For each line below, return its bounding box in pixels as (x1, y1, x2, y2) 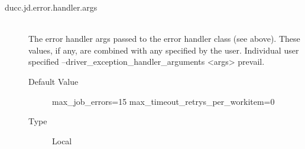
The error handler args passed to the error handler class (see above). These (28, 32, 300, 45)
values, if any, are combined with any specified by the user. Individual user (28, 44, 299, 56)
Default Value (28, 75, 79, 87)
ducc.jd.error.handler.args (5, 1, 98, 13)
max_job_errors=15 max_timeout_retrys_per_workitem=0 (52, 95, 275, 107)
